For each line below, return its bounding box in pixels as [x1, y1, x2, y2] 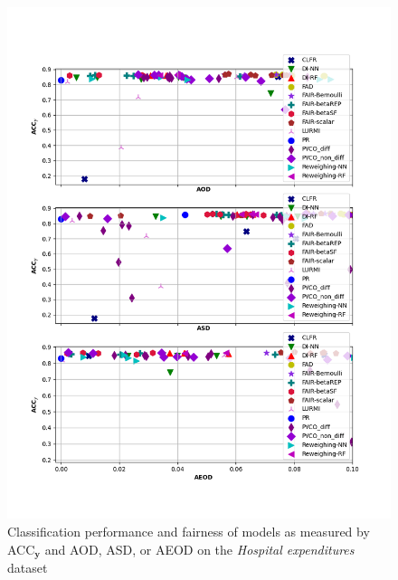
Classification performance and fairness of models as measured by [7, 521, 370, 540]
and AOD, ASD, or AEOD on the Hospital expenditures [44, 539, 355, 558]
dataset [7, 557, 48, 576]
